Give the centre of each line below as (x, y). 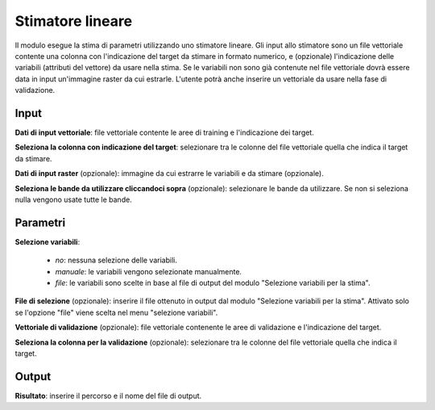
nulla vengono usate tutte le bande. (73, 199)
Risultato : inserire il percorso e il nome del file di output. (108, 395)
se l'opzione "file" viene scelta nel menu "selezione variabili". (116, 312)
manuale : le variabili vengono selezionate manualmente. (148, 271)
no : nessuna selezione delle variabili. (116, 260)
